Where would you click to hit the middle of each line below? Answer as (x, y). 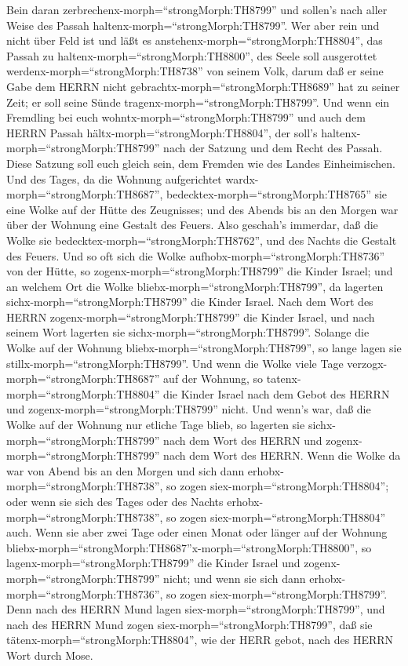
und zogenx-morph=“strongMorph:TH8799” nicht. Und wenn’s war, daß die (189, 409)
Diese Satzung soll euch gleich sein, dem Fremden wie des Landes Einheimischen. (201, 163)
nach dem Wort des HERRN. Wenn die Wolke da (282, 455)
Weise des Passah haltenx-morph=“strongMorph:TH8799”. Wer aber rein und (193, 25)
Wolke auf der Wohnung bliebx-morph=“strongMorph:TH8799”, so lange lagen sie (204, 348)
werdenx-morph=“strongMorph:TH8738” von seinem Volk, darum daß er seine (195, 71)
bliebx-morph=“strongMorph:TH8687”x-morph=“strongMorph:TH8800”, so (189, 547)
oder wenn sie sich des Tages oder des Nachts (115, 501)
